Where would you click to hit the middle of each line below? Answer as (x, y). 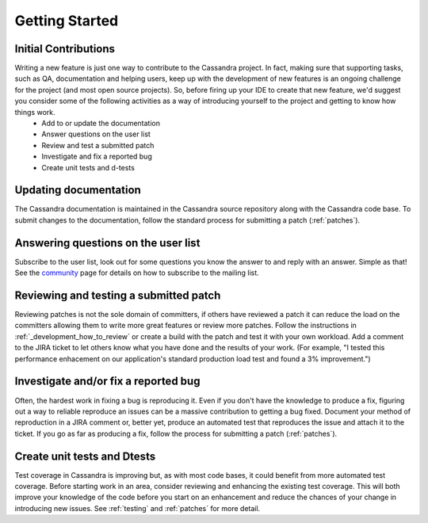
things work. (35, 112)
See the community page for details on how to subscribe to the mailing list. (137, 273)
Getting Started (67, 21)
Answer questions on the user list (96, 134)
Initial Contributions (65, 49)
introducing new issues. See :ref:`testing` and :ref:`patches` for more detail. (138, 508)
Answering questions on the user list (107, 243)
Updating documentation (78, 190)
